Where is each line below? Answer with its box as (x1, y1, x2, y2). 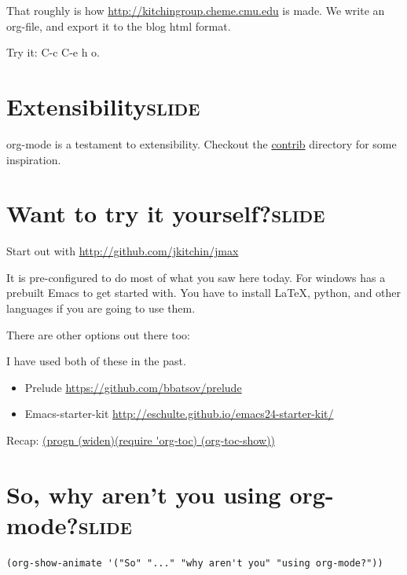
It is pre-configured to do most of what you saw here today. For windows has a (6, 269, 386, 285)
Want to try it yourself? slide (6, 197, 325, 229)
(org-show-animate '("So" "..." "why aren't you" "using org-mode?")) (6, 557, 383, 569)
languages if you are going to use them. (6, 300, 196, 316)
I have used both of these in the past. (6, 353, 186, 369)
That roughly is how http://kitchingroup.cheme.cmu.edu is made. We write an (6, 2, 385, 18)
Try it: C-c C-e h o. (6, 44, 101, 60)
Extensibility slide (6, 90, 200, 122)
